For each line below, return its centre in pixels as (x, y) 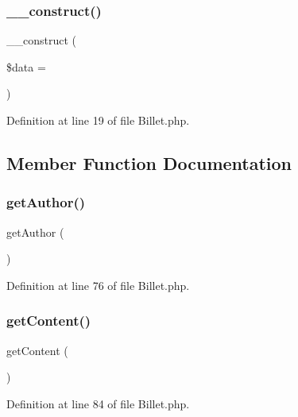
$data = (26, 66)
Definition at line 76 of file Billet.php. (98, 285)
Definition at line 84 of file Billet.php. (98, 403)
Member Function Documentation (149, 162)
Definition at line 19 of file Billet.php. (98, 120)
